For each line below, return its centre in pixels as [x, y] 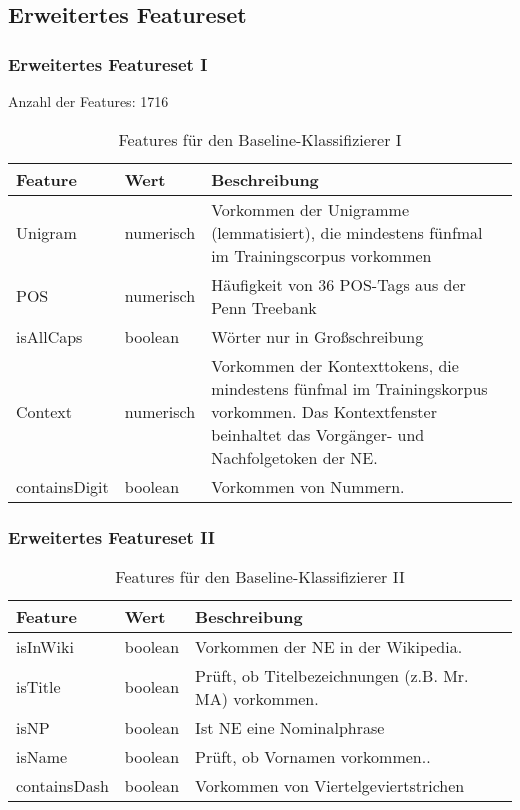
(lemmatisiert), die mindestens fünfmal [347, 232]
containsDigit [62, 486]
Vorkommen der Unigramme [310, 209]
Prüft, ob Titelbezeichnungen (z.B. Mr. [332, 675]
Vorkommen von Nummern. [308, 486]
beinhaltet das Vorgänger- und [318, 434]
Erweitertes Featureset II [111, 536]
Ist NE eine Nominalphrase [290, 727]
